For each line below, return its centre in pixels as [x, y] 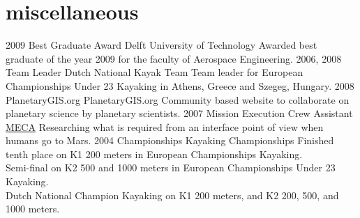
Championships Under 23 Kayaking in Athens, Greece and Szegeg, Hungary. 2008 [180, 85]
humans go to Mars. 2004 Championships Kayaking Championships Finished [170, 140]
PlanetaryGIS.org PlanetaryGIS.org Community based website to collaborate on [178, 99]
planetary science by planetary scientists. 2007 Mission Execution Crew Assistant [179, 113]
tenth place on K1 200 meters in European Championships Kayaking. [154, 154]
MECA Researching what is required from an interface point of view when [165, 126]
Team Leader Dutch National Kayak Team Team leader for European [155, 72]
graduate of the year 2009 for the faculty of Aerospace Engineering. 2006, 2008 [174, 58]
